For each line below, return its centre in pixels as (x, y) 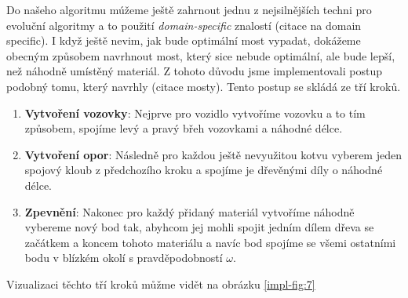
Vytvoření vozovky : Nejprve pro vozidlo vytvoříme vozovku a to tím (195, 113)
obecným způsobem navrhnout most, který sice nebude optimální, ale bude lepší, (201, 55)
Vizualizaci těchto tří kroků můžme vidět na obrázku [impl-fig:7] (161, 283)
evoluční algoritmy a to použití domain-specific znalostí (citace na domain (184, 25)
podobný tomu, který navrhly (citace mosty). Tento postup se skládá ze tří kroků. (204, 86)
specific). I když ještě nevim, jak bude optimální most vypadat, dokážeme (184, 40)
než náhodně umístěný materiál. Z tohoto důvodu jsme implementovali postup (195, 71)
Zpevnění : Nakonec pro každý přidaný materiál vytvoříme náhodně (189, 211)
